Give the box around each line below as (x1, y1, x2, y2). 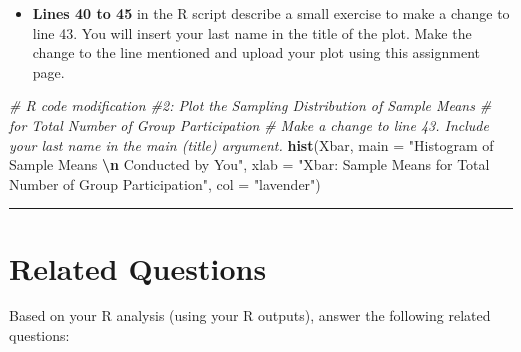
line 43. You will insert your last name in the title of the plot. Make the (32, 22, 472, 43)
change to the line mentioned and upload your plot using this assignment (32, 42, 480, 63)
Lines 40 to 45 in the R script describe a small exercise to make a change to (32, 3, 510, 23)
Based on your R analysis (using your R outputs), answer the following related (9, 305, 491, 326)
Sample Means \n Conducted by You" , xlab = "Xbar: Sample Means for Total (9, 154, 490, 175)
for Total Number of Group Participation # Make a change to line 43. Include (9, 114, 489, 135)
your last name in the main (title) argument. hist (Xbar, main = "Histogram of (9, 134, 494, 155)
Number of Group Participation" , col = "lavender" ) (9, 173, 321, 194)
